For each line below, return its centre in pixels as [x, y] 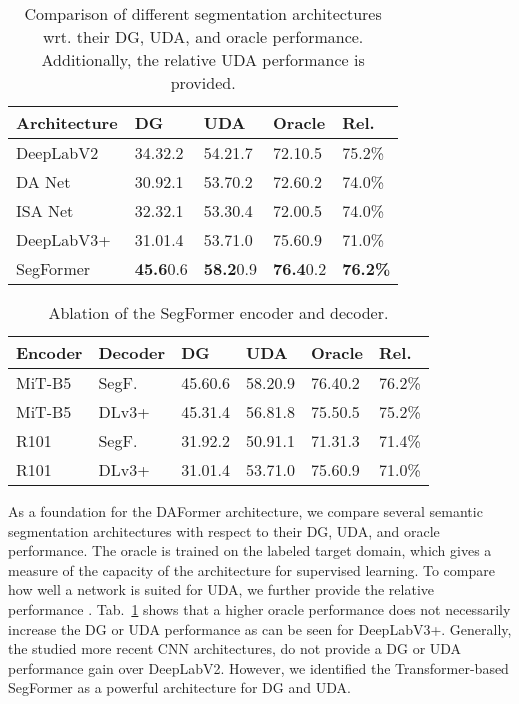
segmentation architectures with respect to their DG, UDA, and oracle [224, 530]
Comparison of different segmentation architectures [203, 13]
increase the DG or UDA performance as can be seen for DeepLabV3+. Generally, [260, 628]
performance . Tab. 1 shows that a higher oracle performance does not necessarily [259, 608]
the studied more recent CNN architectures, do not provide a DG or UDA [235, 648]
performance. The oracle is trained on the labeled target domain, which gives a [250, 550]
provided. [203, 82]
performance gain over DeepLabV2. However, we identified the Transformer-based [258, 667]
